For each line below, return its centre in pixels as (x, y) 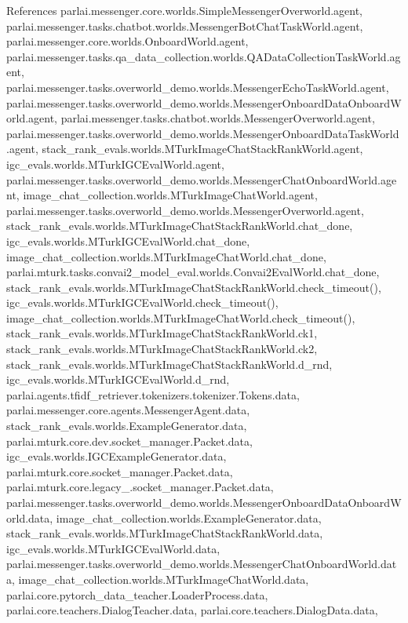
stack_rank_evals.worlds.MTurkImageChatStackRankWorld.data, (165, 533)
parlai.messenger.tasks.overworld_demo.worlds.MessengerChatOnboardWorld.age (202, 179)
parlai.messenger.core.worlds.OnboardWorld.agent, (127, 41)
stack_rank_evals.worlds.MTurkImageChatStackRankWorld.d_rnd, (169, 364)
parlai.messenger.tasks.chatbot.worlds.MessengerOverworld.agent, (218, 118)
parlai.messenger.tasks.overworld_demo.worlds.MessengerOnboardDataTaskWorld (203, 133)
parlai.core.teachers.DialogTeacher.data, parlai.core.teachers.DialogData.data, (192, 610)
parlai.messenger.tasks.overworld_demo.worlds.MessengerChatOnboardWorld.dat (202, 564)
